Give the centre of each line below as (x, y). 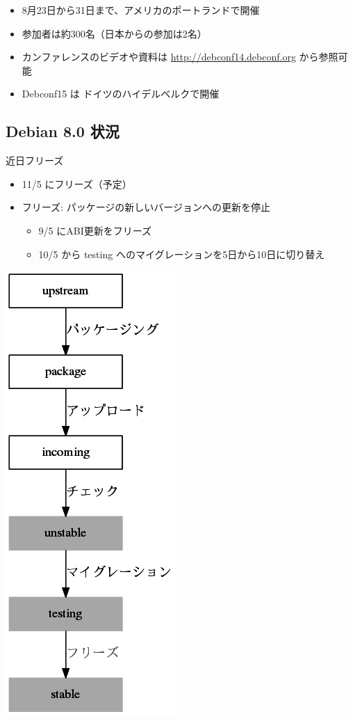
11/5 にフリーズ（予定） (77, 183)
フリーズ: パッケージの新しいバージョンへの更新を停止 (146, 207)
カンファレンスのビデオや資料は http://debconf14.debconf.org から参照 (180, 57)
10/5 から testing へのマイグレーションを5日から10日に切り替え (182, 254)
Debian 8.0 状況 (63, 131)
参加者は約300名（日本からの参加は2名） (114, 33)
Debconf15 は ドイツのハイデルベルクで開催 (121, 94)
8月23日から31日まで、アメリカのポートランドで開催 (141, 10)
